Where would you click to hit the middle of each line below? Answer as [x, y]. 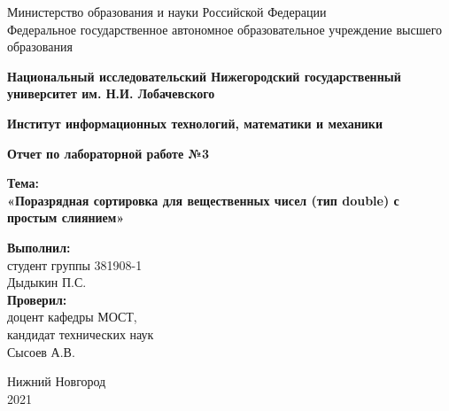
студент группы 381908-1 [75, 264]
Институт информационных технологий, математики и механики [195, 123]
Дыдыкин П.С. [47, 282]
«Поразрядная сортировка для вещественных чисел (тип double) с [203, 200]
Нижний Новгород [57, 381]
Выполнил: [39, 247]
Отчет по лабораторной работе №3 [108, 153]
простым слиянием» [66, 217]
